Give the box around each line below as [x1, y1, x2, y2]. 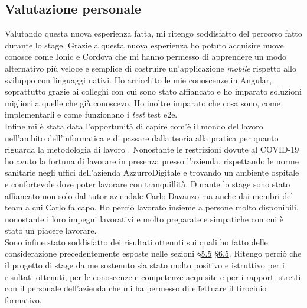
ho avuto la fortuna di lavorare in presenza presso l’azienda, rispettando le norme [5, 154, 299, 167]
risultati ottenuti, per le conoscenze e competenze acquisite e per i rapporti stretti [5, 270, 301, 283]
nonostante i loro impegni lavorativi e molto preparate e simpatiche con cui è [5, 212, 284, 225]
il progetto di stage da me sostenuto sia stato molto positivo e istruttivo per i [5, 259, 285, 271]
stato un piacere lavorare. [5, 224, 97, 236]
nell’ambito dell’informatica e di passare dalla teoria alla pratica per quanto [5, 131, 279, 144]
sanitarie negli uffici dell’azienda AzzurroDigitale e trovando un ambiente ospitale [5, 166, 299, 179]
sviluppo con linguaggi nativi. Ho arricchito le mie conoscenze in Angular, [5, 73, 272, 86]
